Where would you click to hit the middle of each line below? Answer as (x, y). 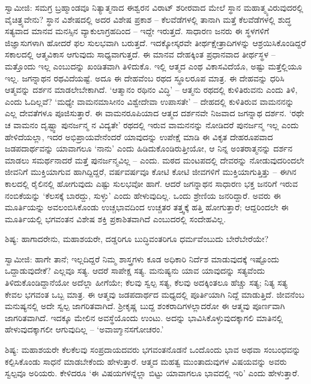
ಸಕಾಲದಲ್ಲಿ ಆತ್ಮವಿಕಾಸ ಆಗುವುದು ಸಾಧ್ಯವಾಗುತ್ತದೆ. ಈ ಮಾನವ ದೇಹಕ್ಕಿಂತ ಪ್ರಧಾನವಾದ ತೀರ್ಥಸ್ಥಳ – (140, 54)
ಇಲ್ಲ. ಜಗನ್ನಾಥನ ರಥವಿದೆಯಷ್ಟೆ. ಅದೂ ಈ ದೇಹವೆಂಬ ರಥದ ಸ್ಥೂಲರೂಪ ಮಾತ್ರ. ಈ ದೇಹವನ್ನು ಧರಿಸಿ (145, 78)
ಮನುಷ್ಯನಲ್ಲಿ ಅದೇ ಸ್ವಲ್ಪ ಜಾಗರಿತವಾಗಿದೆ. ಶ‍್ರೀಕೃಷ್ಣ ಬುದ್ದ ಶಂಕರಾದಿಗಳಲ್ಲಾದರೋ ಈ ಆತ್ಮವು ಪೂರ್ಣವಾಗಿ (145, 306)
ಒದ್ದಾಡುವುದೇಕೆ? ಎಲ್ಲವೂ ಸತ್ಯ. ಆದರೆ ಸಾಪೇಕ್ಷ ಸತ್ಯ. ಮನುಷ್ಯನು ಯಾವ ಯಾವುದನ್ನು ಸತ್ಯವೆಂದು (135, 270)
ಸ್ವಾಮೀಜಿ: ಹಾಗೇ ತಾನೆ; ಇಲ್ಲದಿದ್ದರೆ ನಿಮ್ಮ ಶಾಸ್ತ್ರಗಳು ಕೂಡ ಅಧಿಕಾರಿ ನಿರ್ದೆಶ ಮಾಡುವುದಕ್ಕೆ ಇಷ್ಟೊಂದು (142, 258)
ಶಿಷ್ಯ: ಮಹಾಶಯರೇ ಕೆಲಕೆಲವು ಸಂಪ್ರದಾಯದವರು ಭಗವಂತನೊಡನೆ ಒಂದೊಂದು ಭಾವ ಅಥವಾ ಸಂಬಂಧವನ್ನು (153, 350)
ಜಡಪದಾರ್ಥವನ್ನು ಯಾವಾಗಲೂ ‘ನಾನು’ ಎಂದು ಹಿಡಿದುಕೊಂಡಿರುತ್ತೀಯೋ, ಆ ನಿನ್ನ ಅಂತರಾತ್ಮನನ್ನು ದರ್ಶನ (149, 148)
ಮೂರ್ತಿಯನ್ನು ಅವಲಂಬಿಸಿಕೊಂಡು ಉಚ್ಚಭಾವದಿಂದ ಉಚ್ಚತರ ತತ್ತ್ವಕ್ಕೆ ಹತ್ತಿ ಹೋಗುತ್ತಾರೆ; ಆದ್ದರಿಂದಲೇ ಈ (147, 207)
